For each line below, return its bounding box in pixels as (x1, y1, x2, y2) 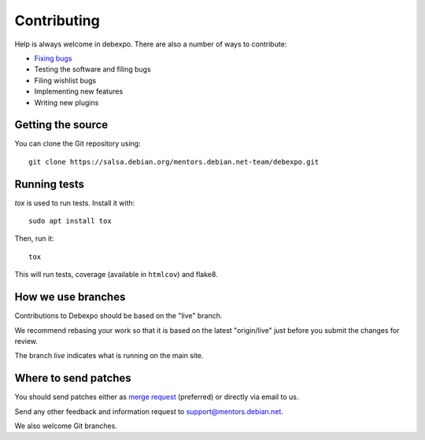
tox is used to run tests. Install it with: (14, 198, 135, 208)
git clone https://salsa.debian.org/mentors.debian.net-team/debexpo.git (28, 157, 320, 166)
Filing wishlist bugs (34, 76, 97, 85)
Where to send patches (14, 372, 131, 385)
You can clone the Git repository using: (14, 139, 141, 149)
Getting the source (14, 118, 109, 131)
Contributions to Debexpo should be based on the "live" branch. (14, 311, 223, 320)
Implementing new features (34, 87, 124, 96)
